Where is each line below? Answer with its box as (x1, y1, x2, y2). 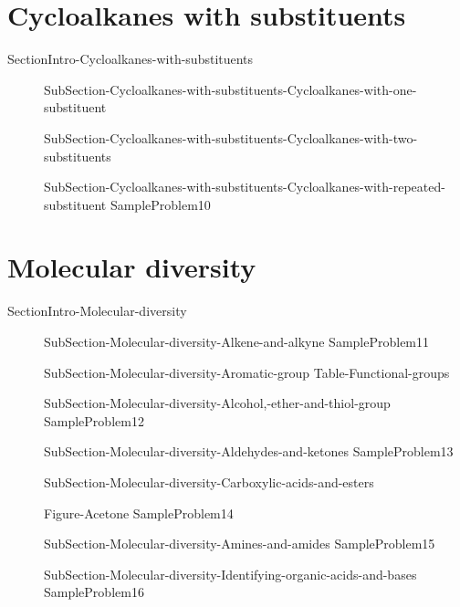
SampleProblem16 (44, 582, 144, 602)
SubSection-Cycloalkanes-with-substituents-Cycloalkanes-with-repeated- (44, 177, 445, 196)
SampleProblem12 (44, 411, 144, 430)
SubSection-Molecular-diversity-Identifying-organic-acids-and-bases (44, 564, 417, 583)
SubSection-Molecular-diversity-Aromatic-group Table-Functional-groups (44, 362, 450, 382)
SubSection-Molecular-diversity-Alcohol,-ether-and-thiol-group (44, 393, 391, 413)
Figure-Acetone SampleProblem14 (44, 503, 234, 522)
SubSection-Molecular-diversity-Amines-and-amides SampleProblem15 (44, 534, 435, 553)
